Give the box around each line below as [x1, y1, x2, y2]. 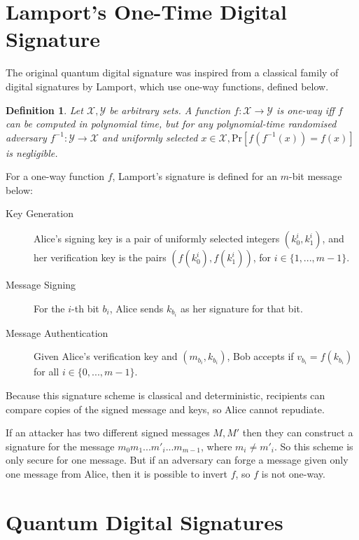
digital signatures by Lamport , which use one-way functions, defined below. [6, 78, 329, 93]
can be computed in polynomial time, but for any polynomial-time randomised [6, 116, 337, 131]
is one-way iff [276, 102, 335, 117]
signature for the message [6, 438, 115, 453]
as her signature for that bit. [180, 300, 303, 315]
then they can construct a [242, 425, 353, 440]
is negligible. [6, 145, 58, 160]
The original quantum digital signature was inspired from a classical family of [6, 65, 339, 80]
